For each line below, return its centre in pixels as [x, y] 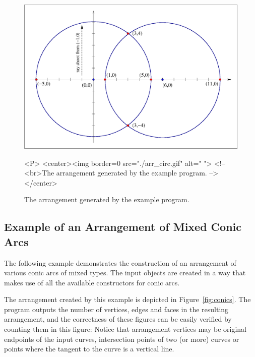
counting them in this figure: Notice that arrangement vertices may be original [125, 329]
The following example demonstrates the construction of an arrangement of [120, 262]
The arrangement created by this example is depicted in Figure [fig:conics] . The [127, 299]
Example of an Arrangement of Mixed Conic [123, 227]
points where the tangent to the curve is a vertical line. [89, 349]
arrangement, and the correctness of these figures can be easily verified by [118, 319]
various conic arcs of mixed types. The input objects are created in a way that [125, 273]
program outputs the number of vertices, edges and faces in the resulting [116, 309]
